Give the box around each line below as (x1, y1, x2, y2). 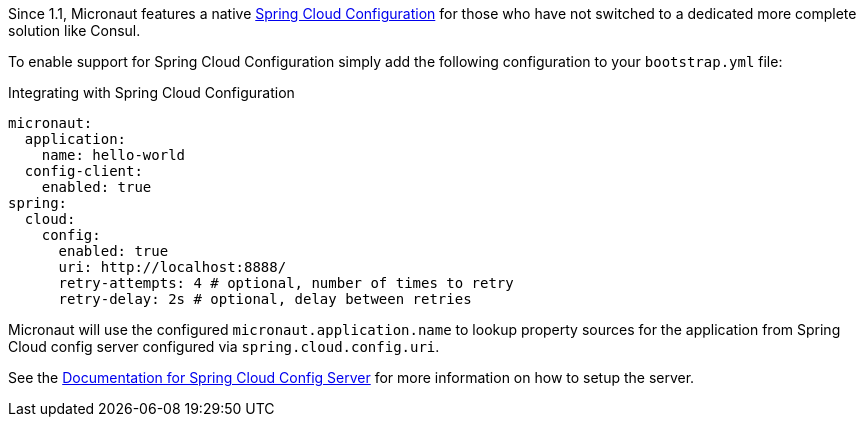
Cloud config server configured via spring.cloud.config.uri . (8, 338, 440, 355)
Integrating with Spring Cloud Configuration (8, 84, 295, 101)
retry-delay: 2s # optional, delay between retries (58, 291, 472, 307)
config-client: (24, 163, 143, 179)
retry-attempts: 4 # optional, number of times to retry (58, 275, 514, 291)
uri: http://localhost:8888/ (58, 259, 287, 275)
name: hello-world (41, 147, 186, 163)
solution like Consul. (8, 22, 141, 39)
